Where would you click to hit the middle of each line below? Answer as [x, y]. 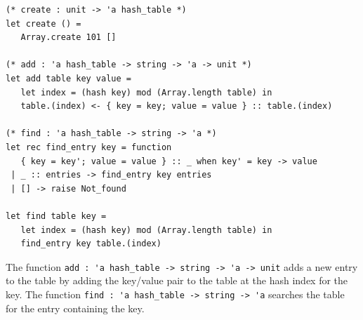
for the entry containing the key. [75, 308]
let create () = [44, 24]
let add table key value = [68, 78]
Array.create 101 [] [68, 38]
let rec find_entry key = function [89, 147]
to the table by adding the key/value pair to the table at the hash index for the [177, 280]
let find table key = [56, 216]
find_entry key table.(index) [91, 244]
